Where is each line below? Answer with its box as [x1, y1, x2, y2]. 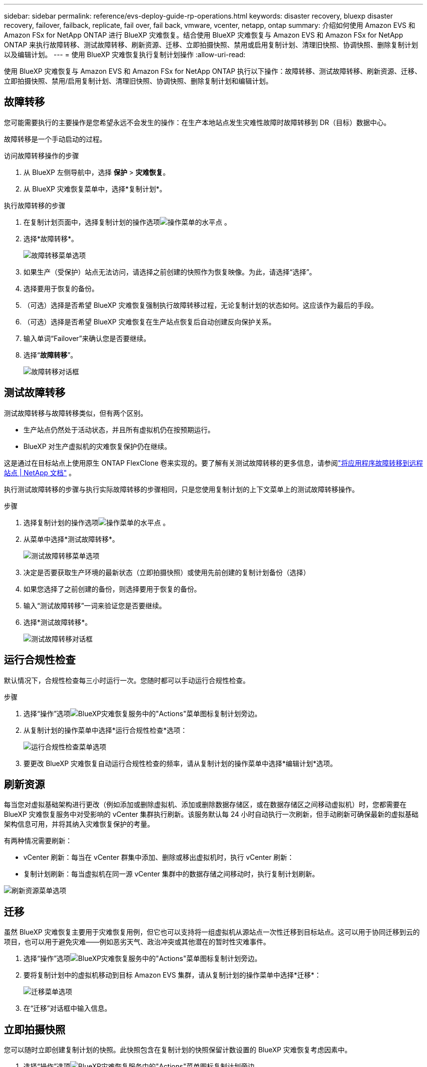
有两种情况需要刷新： [4, 836, 72, 845]
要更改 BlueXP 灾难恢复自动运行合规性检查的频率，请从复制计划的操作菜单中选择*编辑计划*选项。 [23, 759, 337, 768]
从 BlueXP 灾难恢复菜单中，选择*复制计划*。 [23, 184, 166, 193]
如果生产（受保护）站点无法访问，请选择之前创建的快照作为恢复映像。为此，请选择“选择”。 [23, 267, 316, 276]
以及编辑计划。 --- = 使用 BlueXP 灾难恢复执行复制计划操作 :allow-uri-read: [4, 50, 246, 59]
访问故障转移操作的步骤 [4, 151, 79, 160]
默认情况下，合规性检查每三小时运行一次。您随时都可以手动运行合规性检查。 [4, 676, 250, 684]
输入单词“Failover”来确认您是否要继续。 [23, 334, 151, 342]
